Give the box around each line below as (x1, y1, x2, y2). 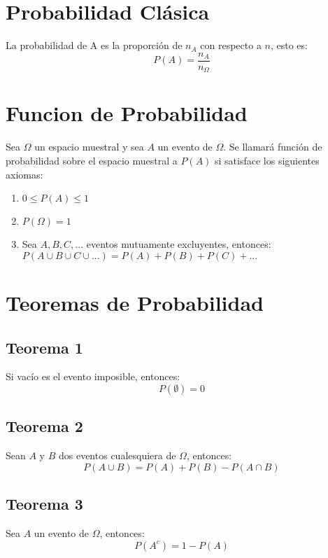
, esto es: (270, 38, 308, 53)
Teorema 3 (6, 493, 83, 515)
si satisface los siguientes (215, 153, 320, 167)
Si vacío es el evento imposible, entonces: (6, 369, 180, 384)
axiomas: (6, 167, 43, 181)
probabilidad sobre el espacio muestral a (6, 153, 178, 167)
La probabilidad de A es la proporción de (6, 38, 183, 53)
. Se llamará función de (223, 139, 322, 154)
